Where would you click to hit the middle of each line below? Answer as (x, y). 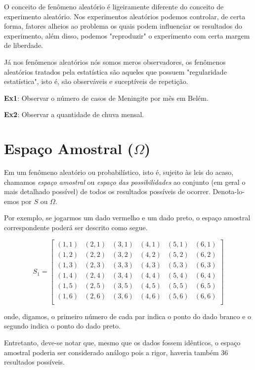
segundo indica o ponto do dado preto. (62, 326)
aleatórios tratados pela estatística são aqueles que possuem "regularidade (115, 71)
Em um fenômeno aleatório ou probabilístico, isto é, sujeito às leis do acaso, (119, 172)
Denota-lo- (229, 191)
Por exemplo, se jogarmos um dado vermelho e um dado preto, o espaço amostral (127, 218)
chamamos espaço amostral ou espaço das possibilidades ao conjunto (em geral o (125, 182)
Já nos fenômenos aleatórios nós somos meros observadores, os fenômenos (115, 62)
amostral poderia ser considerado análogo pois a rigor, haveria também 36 (116, 352)
